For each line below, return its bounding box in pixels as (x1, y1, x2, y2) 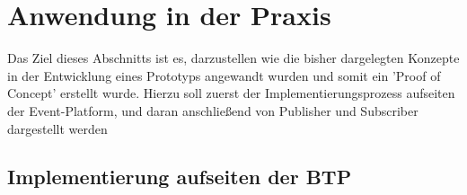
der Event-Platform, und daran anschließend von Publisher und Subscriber (7, 101, 419, 120)
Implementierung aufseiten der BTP (7, 163, 352, 191)
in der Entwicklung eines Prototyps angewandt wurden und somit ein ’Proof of (7, 66, 441, 84)
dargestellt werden (7, 119, 108, 137)
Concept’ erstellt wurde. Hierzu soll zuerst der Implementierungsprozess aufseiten (7, 84, 455, 102)
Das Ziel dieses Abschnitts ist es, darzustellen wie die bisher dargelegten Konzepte (7, 49, 460, 67)
